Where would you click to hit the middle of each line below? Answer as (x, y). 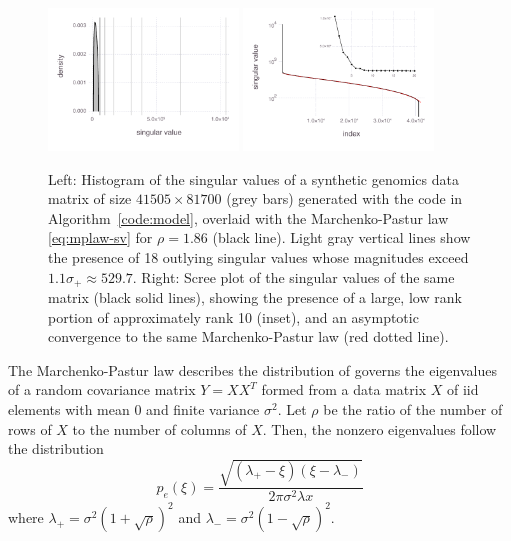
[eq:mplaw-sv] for (100, 237)
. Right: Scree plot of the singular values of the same (293, 276)
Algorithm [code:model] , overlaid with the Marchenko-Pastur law (248, 217)
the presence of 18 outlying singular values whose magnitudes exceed (258, 257)
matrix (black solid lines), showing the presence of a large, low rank (255, 297)
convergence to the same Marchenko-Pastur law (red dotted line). (248, 336)
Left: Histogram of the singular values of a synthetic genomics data (253, 178)
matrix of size (90, 198)
